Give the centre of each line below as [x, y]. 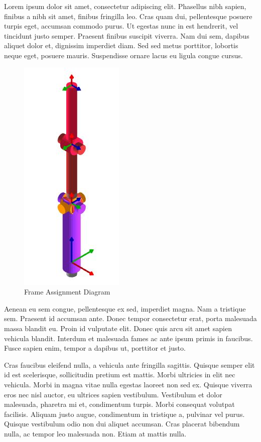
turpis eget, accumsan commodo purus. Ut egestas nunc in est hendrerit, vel [121, 26]
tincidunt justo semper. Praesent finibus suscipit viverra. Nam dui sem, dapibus [127, 35]
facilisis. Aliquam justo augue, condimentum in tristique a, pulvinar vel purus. [124, 414]
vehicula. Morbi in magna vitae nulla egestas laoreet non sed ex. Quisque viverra [128, 384]
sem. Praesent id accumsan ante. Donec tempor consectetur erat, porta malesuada [130, 318]
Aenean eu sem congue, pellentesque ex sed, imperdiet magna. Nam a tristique [125, 308]
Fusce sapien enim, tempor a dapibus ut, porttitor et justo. [95, 348]
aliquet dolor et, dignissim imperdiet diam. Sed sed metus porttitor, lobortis [121, 45]
